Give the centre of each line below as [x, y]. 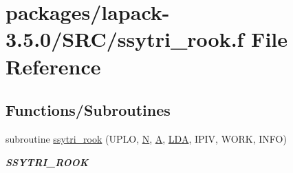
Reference [53, 66]
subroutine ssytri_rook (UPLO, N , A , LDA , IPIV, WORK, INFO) [146, 138]
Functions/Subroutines [88, 110]
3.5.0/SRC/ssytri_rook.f [125, 39]
